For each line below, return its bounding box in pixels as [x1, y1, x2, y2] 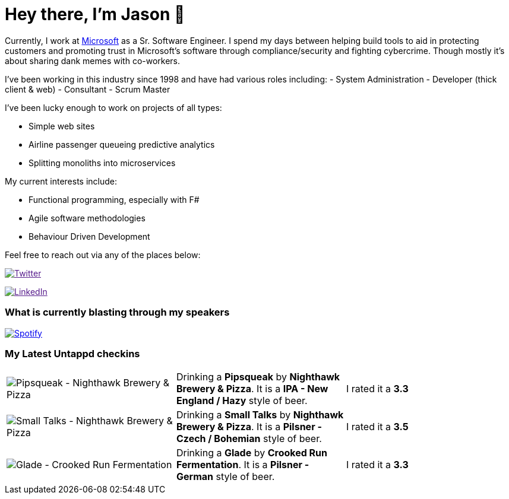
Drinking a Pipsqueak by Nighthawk [176, 371, 340, 383]
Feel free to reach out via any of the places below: [5, 249, 201, 260]
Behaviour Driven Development [29, 231, 150, 241]
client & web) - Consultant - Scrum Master [5, 84, 170, 94]
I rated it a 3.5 [346, 421, 409, 433]
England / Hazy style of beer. [176, 395, 308, 407]
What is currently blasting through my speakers [5, 306, 230, 319]
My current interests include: [5, 176, 117, 186]
